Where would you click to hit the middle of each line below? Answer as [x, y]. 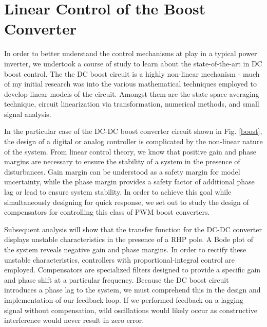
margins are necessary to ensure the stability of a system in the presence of [122, 161]
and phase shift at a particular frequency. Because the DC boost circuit [117, 279]
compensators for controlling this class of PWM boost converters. [107, 212]
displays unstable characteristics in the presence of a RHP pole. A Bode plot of [129, 239]
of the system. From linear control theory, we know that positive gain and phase [130, 151]
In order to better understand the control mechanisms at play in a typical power [131, 53]
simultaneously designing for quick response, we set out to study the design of [127, 202]
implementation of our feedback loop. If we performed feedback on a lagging [124, 299]
